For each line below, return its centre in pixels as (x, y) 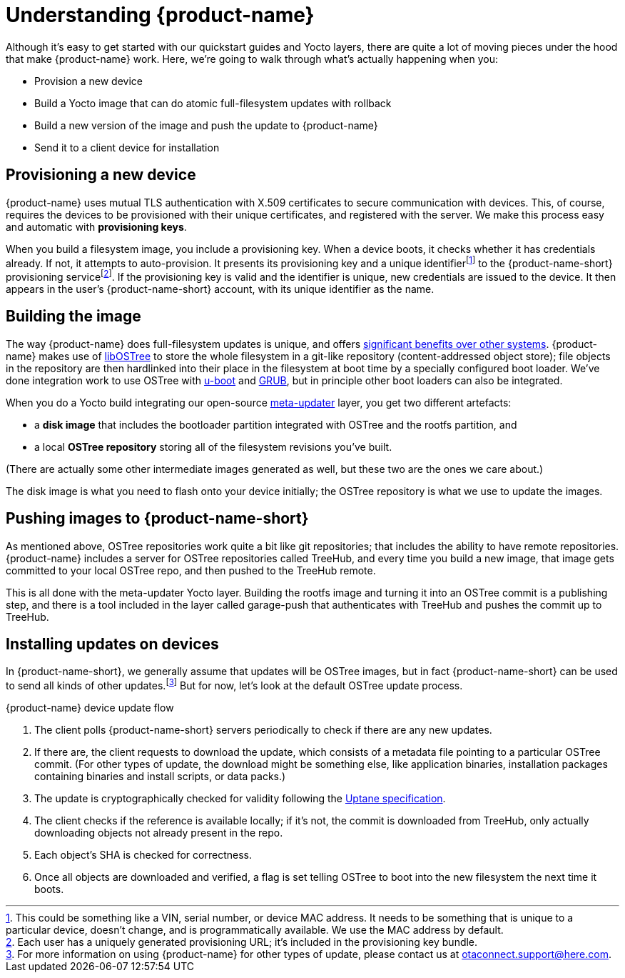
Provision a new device (88, 81)
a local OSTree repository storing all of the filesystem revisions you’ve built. (213, 446)
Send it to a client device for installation (127, 147)
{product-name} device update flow (90, 708)
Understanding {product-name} (160, 15)
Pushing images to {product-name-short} (157, 519)
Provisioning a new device (101, 175)
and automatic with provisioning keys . (96, 226)
